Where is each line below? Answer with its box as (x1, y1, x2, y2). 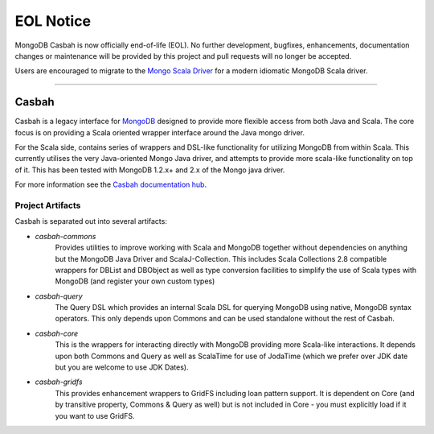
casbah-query (35, 291, 84, 301)
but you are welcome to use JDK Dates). (55, 362, 189, 372)
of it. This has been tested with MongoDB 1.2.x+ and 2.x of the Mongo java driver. (14, 165, 285, 175)
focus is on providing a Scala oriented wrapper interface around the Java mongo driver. (14, 127, 305, 137)
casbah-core (35, 329, 79, 338)
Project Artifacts (14, 200, 81, 211)
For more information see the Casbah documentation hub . (14, 180, 207, 189)
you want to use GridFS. (55, 411, 135, 420)
